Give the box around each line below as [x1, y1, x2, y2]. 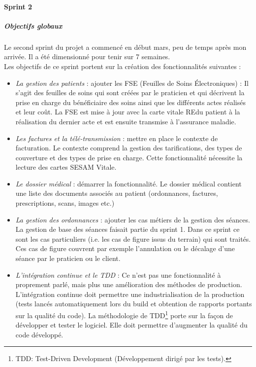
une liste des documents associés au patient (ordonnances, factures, [15, 188, 218, 198]
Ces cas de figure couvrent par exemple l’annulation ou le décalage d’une [15, 243, 235, 254]
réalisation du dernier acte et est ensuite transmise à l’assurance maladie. [15, 116, 236, 126]
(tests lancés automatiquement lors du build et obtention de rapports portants [15, 298, 252, 309]
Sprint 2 [4, 1, 32, 11]
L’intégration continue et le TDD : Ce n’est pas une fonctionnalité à [15, 269, 221, 280]
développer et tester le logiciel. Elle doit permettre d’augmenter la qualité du [15, 320, 248, 330]
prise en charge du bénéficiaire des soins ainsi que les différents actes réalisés [15, 97, 246, 107]
